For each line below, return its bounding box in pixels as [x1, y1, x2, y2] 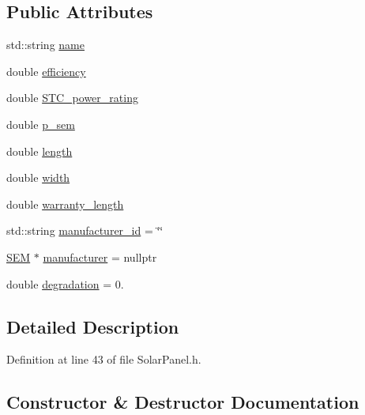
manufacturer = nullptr [43, 248, 157, 265]
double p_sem [6, 115, 75, 132]
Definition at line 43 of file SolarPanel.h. [6, 351, 201, 368]
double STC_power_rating [6, 89, 138, 106]
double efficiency [6, 62, 86, 79]
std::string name [6, 36, 85, 53]
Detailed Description [6, 314, 179, 338]
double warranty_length [6, 195, 124, 212]
